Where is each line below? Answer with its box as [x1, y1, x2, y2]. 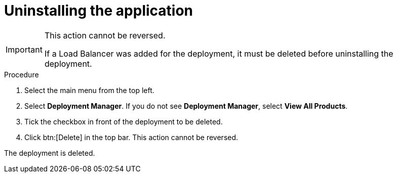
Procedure [4, 70, 39, 79]
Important [6, 44, 43, 55]
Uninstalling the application [4, 2, 193, 19]
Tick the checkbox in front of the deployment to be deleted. [24, 117, 223, 126]
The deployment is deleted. [4, 148, 95, 157]
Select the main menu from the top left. [24, 85, 154, 95]
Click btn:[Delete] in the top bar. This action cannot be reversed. [24, 132, 239, 142]
